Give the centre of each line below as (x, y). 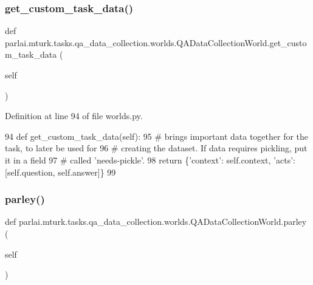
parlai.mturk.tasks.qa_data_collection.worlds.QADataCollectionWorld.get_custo (156, 42)
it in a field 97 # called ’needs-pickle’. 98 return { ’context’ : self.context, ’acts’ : (150, 160)
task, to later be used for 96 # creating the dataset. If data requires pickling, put (156, 148)
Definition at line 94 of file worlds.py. (74, 116)
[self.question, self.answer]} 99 (60, 172)
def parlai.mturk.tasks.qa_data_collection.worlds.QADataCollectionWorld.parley (156, 221)
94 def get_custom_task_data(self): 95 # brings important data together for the (157, 136)
